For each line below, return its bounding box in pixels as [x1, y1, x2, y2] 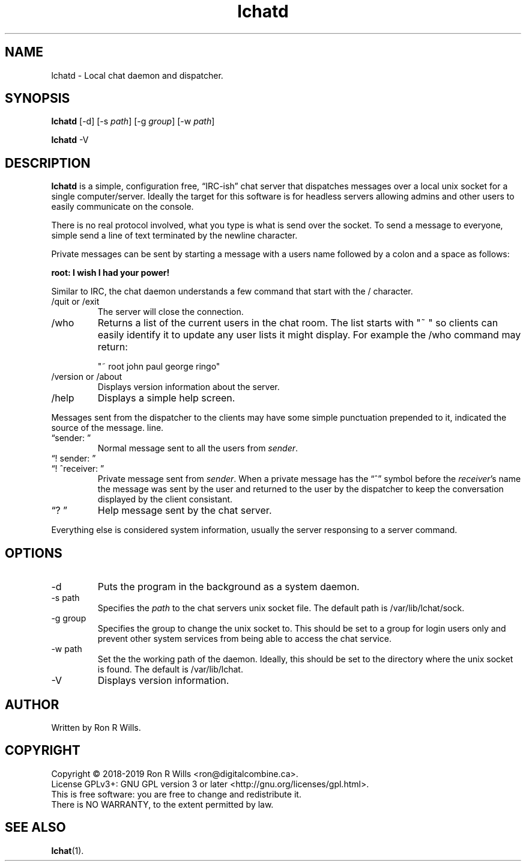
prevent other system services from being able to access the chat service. [97, 633, 391, 644]
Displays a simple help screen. [97, 392, 235, 404]
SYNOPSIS [5, 91, 70, 106]
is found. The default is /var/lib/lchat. [97, 664, 243, 675]
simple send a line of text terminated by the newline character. [51, 230, 298, 241]
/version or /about [51, 371, 122, 382]
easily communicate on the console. [51, 201, 194, 212]
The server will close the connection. [97, 306, 244, 317]
